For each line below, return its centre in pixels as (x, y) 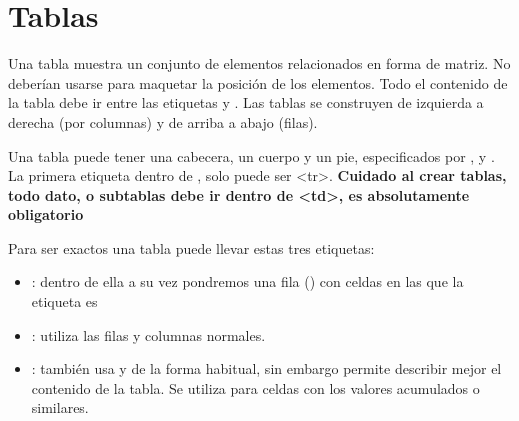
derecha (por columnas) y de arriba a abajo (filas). (163, 121)
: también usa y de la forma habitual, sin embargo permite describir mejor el (266, 368)
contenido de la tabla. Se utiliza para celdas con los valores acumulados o (255, 387)
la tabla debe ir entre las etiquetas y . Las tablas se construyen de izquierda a (246, 102)
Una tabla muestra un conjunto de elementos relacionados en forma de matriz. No (259, 63)
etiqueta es (64, 301)
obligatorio (46, 214)
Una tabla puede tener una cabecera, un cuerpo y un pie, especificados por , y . (251, 155)
